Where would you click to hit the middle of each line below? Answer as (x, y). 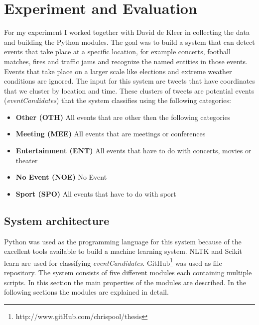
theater (27, 160)
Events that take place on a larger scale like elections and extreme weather (118, 71)
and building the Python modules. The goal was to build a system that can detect (129, 42)
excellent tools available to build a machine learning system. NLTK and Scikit (123, 251)
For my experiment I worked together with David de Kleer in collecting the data (127, 32)
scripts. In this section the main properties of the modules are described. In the (125, 282)
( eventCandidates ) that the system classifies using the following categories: (118, 100)
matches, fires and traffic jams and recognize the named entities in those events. (126, 61)
